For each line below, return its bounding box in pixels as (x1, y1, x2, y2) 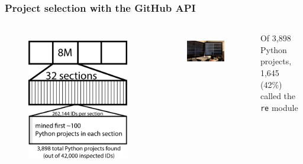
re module (260, 101, 298, 113)
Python (260, 43, 287, 55)
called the (260, 90, 296, 102)
